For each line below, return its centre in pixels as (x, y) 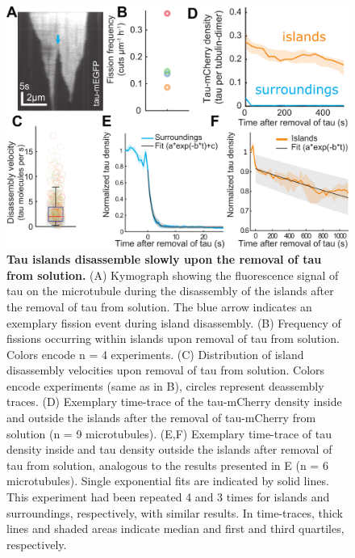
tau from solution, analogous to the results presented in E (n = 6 (167, 465)
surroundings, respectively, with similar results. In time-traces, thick (175, 512)
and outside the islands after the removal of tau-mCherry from (161, 418)
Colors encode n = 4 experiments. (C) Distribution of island (155, 354)
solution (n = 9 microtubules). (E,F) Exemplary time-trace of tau (169, 433)
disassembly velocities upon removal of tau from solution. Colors (166, 370)
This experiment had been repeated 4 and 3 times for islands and (168, 497)
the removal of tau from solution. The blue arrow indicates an (159, 306)
